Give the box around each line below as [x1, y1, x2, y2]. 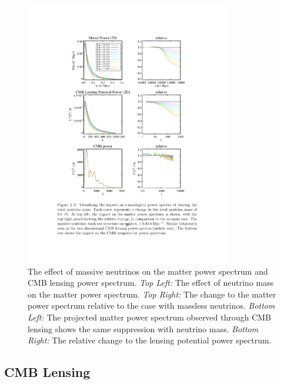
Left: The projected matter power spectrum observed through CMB [28, 311, 272, 323]
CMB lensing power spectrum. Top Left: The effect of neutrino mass [28, 276, 274, 289]
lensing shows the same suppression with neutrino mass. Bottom [28, 322, 259, 335]
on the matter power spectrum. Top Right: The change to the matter [28, 288, 276, 300]
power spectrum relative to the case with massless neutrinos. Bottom [28, 299, 275, 312]
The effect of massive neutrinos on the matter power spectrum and [28, 265, 268, 277]
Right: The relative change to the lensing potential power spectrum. [28, 334, 272, 346]
